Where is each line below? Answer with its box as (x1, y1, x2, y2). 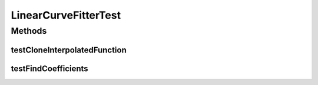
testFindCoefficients (11, 63, 88, 73)
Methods (11, 26, 47, 36)
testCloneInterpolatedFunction (11, 45, 127, 55)
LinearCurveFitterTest (11, 9, 121, 22)
